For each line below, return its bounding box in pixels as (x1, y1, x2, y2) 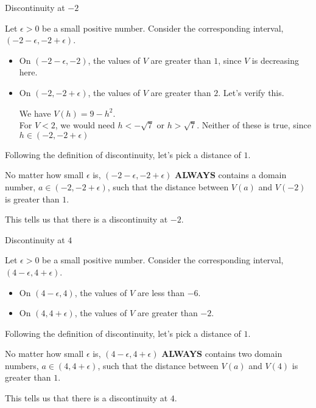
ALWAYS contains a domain (175, 168, 287, 181)
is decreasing (251, 54, 300, 66)
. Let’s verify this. (218, 86, 284, 99)
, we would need (55, 119, 115, 131)
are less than (137, 286, 184, 299)
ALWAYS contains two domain (161, 347, 283, 360)
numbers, (5, 359, 39, 372)
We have (19, 106, 51, 119)
